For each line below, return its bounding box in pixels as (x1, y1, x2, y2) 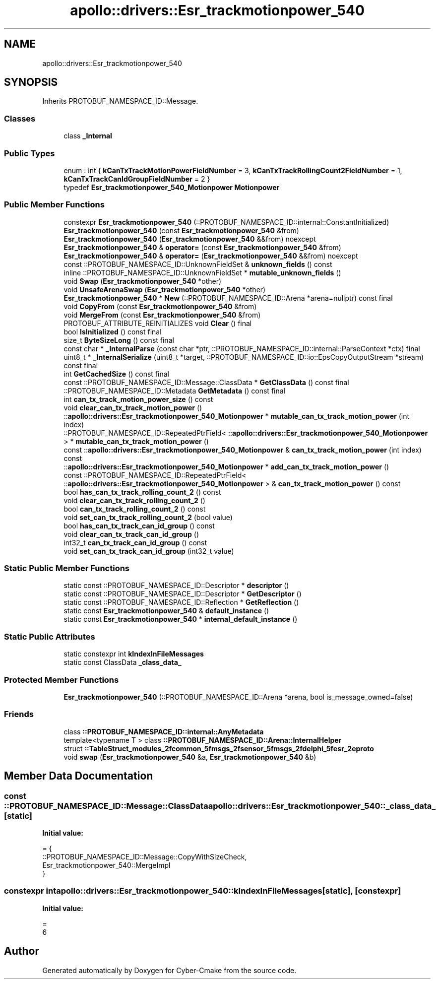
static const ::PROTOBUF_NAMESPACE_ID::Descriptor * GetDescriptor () (63, 590, 302, 598)
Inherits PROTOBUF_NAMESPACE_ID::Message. (42, 97, 198, 106)
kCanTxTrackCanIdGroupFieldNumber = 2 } (63, 174, 210, 183)
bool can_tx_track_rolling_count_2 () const (63, 504, 206, 513)
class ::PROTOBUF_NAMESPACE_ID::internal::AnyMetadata (63, 727, 264, 736)
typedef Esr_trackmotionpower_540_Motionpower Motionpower (63, 183, 280, 192)
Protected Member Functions (4, 674, 119, 685)
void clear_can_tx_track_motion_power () (63, 403, 202, 412)
